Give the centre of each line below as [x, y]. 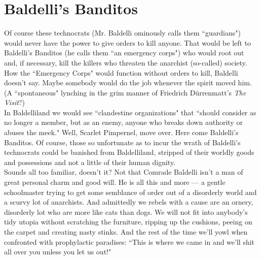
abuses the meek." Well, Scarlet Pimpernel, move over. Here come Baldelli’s [121, 132]
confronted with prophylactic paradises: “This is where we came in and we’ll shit [129, 241]
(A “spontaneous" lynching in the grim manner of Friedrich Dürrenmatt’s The [125, 92]
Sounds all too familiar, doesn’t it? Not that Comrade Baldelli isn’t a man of [124, 172]
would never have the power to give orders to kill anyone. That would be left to [128, 42]
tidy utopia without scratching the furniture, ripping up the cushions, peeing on [128, 222]
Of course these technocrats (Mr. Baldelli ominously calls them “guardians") [122, 33]
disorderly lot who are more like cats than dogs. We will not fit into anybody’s [126, 212]
